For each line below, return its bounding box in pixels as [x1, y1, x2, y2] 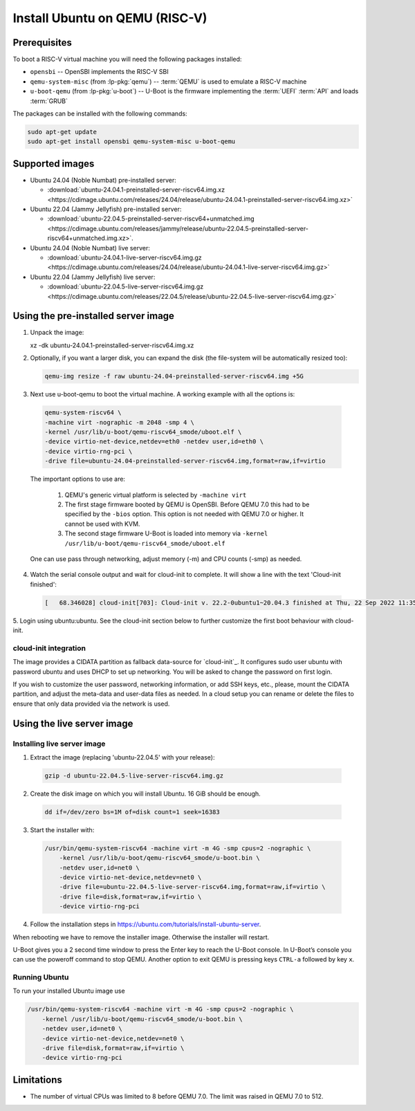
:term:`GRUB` [30, 97, 68, 105]
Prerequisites [12, 37, 72, 48]
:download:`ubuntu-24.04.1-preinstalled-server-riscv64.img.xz [47, 185, 225, 194]
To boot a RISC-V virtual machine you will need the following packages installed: [12, 55, 242, 64]
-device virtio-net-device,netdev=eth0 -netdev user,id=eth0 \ [44, 438, 264, 446]
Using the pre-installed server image [12, 310, 174, 322]
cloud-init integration [12, 643, 86, 653]
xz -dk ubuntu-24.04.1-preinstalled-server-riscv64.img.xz [30, 341, 194, 349]
